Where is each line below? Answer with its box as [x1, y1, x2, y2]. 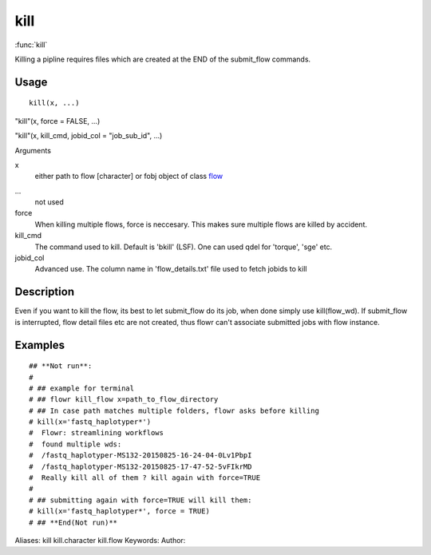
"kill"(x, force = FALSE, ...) [14, 116, 101, 125]
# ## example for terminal [29, 383, 135, 393]
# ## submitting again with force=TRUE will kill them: [29, 495, 252, 505]
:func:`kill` [14, 40, 48, 50]
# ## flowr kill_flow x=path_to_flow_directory [29, 395, 219, 404]
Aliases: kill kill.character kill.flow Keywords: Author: [14, 535, 186, 545]
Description [14, 285, 75, 299]
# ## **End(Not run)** [29, 517, 118, 527]
